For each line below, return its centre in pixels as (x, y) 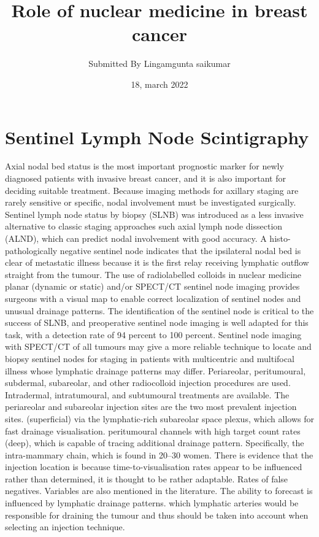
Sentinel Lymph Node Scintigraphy (157, 137)
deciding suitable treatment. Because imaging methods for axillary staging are (152, 190)
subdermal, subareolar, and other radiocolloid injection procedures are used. (148, 383)
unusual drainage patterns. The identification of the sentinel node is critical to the (159, 310)
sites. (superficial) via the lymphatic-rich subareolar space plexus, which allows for (159, 418)
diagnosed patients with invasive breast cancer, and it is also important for (145, 178)
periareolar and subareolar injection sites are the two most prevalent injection (151, 407)
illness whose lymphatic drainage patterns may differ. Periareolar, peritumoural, (156, 370)
